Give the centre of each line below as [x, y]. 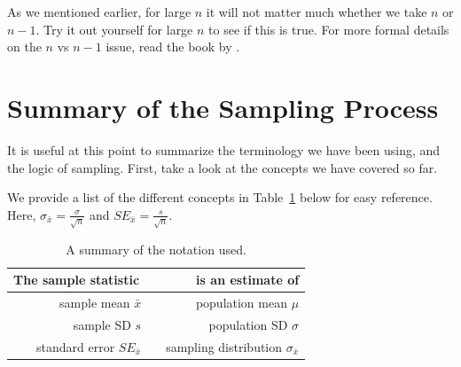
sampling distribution [224, 346]
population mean [241, 303]
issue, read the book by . [173, 47]
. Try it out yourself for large [114, 29]
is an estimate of [248, 280]
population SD [248, 324]
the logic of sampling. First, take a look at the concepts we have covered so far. [223, 167]
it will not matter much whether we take [316, 12]
